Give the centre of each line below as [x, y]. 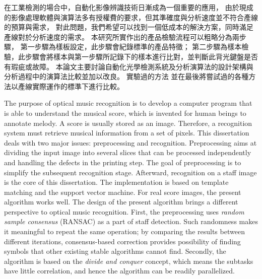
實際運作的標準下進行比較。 [78, 86]
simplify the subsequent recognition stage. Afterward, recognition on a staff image [130, 172]
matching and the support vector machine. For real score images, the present [123, 192]
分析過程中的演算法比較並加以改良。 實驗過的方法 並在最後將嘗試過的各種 [126, 76]
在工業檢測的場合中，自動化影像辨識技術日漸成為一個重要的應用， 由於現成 [129, 7]
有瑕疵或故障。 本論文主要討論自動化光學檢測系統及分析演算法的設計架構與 [129, 66]
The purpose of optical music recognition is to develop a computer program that [128, 103]
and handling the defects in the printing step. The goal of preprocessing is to [123, 162]
